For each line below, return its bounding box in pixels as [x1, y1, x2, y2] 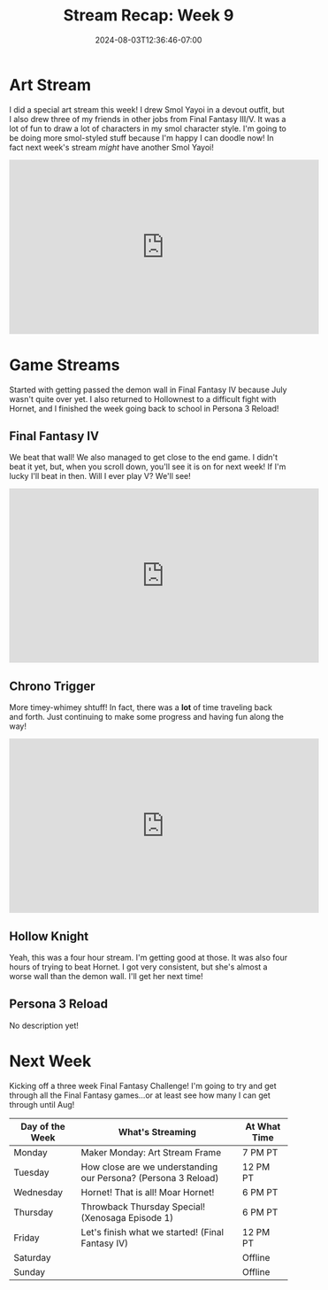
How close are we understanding [80, 1161, 218, 1173]
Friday [13, 1232, 40, 1244]
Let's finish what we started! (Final [80, 1225, 224, 1238]
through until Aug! [9, 1099, 75, 1109]
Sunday [13, 1265, 46, 1278]
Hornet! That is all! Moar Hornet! [80, 1186, 215, 1198]
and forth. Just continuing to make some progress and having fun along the [9, 712, 285, 722]
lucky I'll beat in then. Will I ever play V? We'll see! [9, 471, 192, 482]
